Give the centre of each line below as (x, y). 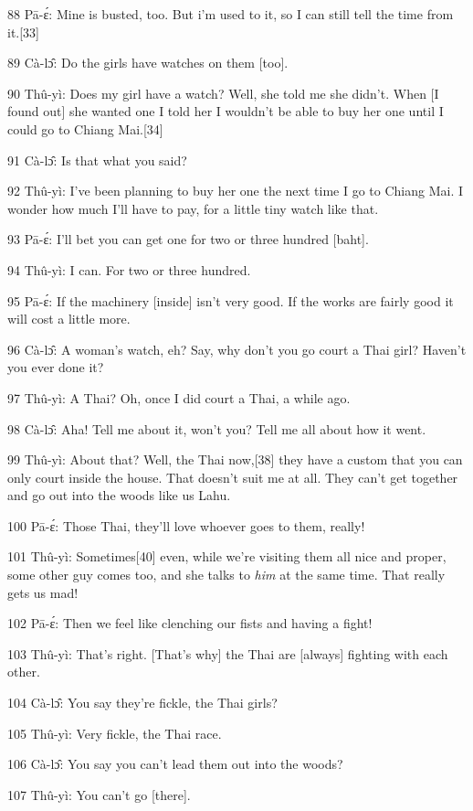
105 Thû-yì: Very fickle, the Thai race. (115, 733)
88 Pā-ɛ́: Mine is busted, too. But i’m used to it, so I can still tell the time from (231, 14)
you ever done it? (56, 367)
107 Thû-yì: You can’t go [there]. (99, 794)
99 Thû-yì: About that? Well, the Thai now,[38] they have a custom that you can (235, 459)
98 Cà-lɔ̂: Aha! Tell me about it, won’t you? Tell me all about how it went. (217, 428)
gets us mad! (43, 592)
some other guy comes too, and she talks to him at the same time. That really (226, 575)
